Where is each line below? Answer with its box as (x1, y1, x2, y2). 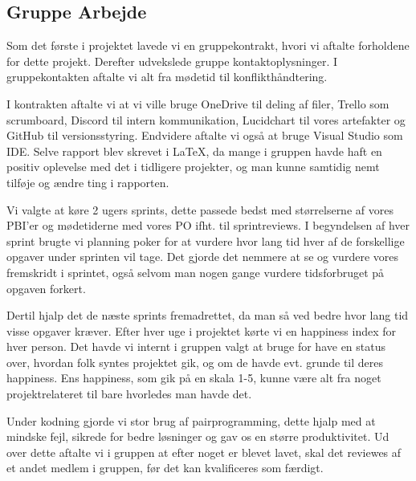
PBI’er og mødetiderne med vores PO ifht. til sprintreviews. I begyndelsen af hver (6, 217, 410, 234)
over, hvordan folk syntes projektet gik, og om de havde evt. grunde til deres (6, 353, 384, 370)
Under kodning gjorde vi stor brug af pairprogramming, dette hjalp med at (6, 412, 376, 429)
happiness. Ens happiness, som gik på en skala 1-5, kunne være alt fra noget (6, 369, 381, 386)
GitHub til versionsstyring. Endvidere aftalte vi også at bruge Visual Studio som (6, 127, 403, 144)
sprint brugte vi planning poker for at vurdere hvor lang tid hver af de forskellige (6, 232, 405, 249)
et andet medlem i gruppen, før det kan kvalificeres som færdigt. (6, 459, 324, 476)
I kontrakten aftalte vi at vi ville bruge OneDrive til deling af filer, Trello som (6, 95, 389, 112)
